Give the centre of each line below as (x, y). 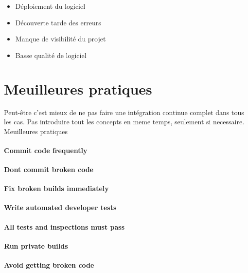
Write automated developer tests (60, 207)
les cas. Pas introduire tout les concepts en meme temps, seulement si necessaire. (124, 122)
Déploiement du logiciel (50, 6)
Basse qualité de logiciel (51, 55)
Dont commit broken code (49, 169)
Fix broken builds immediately (56, 188)
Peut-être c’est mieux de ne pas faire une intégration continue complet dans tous (124, 112)
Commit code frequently (46, 150)
